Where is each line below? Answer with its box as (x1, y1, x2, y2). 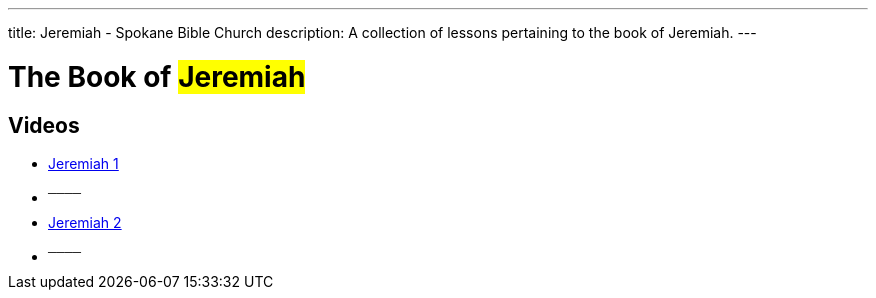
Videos (8, 112, 80, 138)
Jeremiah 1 (48, 154, 119, 172)
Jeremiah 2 (48, 213, 122, 231)
